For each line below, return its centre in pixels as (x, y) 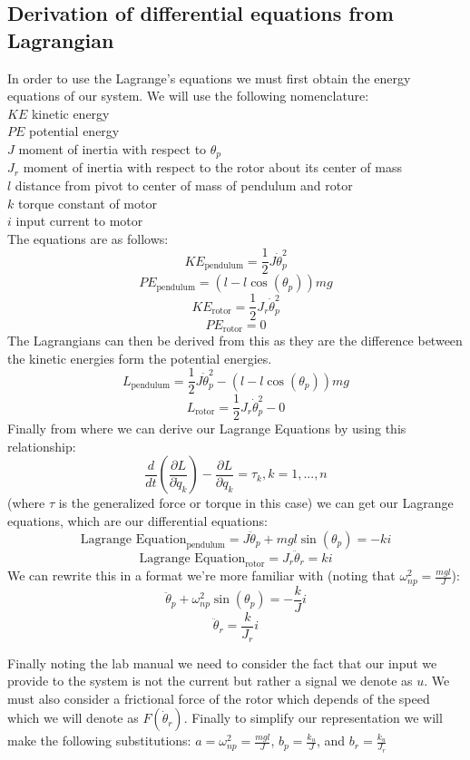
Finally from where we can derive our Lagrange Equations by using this (207, 429)
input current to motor (79, 221)
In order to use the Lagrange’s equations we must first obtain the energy (209, 78)
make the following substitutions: (99, 741)
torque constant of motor (87, 203)
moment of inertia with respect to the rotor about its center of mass (212, 167)
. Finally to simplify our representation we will (313, 718)
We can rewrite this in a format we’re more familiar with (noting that (201, 575)
